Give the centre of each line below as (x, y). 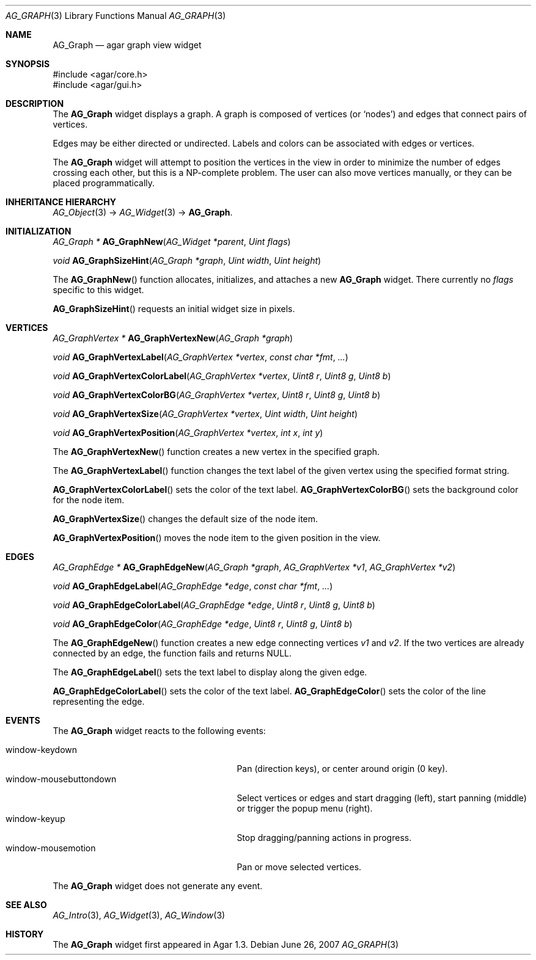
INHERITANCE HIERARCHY (61, 202)
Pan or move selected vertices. (299, 867)
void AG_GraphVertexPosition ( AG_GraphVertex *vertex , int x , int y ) (188, 433)
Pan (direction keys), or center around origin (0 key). (342, 769)
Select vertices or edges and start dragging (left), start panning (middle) (382, 798)
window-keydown (42, 750)
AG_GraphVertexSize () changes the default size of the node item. (185, 519)
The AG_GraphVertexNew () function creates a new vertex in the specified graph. (216, 452)
